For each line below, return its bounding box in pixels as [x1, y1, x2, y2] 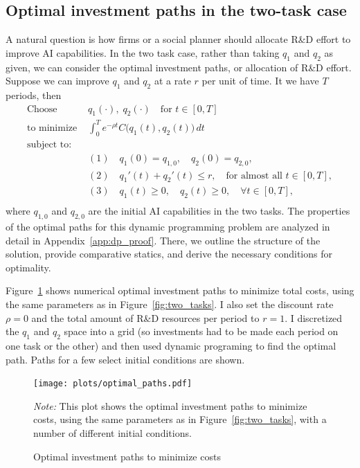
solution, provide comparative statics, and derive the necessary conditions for [6, 246, 332, 261]
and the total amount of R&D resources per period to [31, 310, 260, 325]
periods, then [6, 87, 62, 102]
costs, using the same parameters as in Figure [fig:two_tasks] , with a [33, 412, 327, 426]
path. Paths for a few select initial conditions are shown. [6, 352, 245, 366]
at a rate [154, 73, 191, 88]
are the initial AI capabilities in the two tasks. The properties [88, 204, 350, 218]
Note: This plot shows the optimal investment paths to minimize [33, 398, 307, 413]
